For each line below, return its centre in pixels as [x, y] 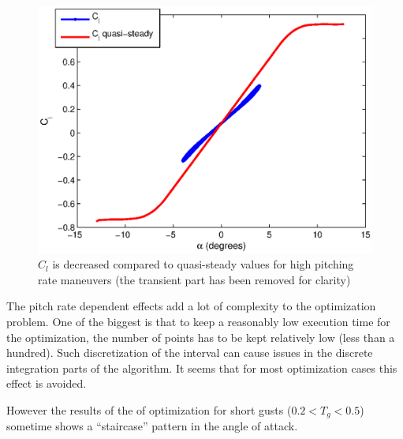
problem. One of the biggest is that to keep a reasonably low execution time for [198, 321]
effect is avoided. [47, 383]
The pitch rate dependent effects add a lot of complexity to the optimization [191, 306]
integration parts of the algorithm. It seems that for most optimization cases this [202, 368]
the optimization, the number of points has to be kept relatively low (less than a [201, 337]
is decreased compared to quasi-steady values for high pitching [203, 264]
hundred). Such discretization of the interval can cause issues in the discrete [190, 353]
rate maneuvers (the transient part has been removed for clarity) [194, 279]
